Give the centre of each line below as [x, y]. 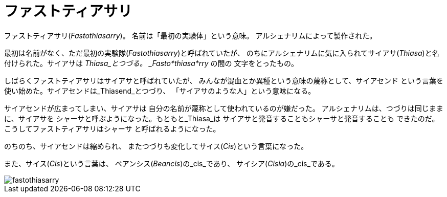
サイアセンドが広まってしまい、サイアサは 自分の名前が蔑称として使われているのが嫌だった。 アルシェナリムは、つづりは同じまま [224, 108]
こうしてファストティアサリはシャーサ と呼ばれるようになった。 [112, 128]
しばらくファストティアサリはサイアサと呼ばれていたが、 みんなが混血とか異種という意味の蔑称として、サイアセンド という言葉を [224, 80]
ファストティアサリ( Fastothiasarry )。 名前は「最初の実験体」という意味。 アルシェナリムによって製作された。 [191, 35]
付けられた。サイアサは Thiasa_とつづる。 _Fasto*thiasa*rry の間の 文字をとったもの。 [151, 63]
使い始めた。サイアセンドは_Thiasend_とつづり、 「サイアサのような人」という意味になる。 [160, 91]
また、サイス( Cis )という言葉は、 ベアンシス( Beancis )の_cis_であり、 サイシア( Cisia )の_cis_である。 [172, 163]
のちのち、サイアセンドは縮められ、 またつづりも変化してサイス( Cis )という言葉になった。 [156, 146]
